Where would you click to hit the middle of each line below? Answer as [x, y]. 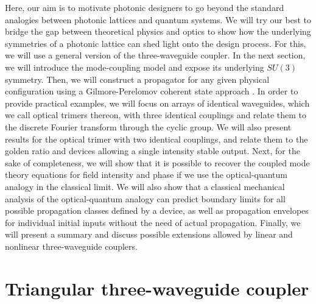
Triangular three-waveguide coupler [157, 288]
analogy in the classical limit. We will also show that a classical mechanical [145, 186]
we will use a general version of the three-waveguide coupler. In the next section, [155, 55]
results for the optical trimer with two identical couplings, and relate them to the [156, 139]
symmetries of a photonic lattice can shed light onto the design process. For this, [156, 43]
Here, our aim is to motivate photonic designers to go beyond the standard [145, 7]
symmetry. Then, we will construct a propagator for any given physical [137, 79]
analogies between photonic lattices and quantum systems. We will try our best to [158, 19]
